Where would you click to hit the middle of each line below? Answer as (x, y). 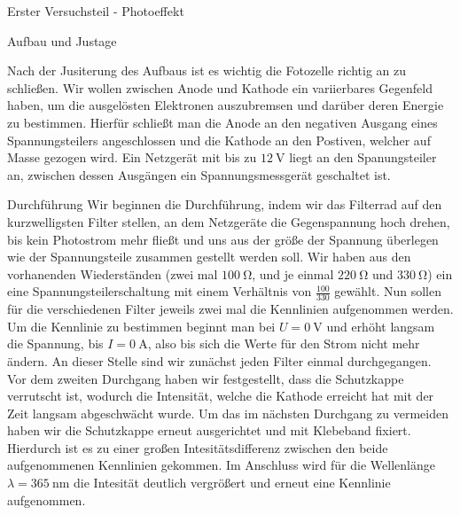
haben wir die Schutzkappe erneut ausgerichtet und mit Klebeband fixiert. (209, 430)
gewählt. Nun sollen (388, 291)
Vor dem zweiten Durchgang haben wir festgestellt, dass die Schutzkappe (206, 378)
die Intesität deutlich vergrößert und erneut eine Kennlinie (232, 483)
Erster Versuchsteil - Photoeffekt (96, 11)
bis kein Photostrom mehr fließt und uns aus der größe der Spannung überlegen (223, 239)
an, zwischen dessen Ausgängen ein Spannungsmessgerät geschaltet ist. (199, 174)
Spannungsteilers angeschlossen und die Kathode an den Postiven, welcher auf (219, 140)
